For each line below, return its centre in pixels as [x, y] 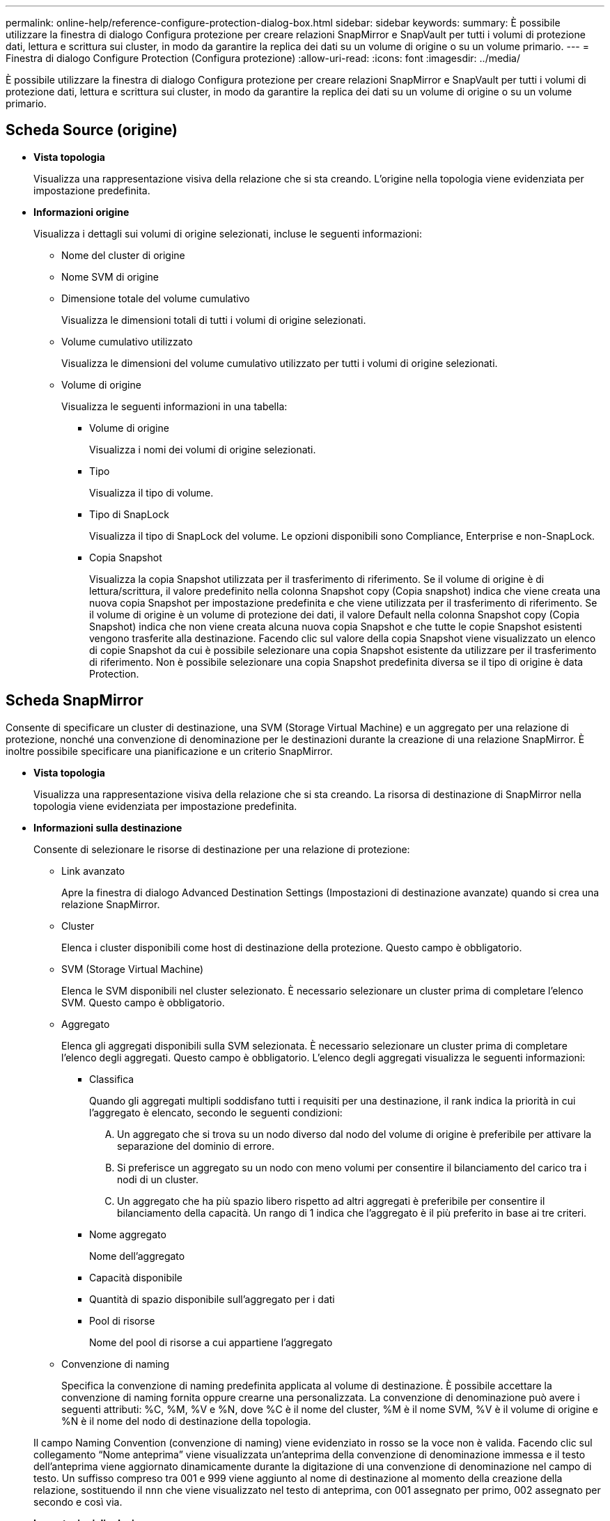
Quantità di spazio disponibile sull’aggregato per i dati [212, 1299]
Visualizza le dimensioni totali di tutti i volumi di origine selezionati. [214, 320]
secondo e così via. [78, 1501]
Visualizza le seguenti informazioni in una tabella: [174, 406]
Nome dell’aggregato [137, 1256]
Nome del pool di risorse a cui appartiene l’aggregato [211, 1342]
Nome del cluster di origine [123, 255]
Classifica [112, 1079]
